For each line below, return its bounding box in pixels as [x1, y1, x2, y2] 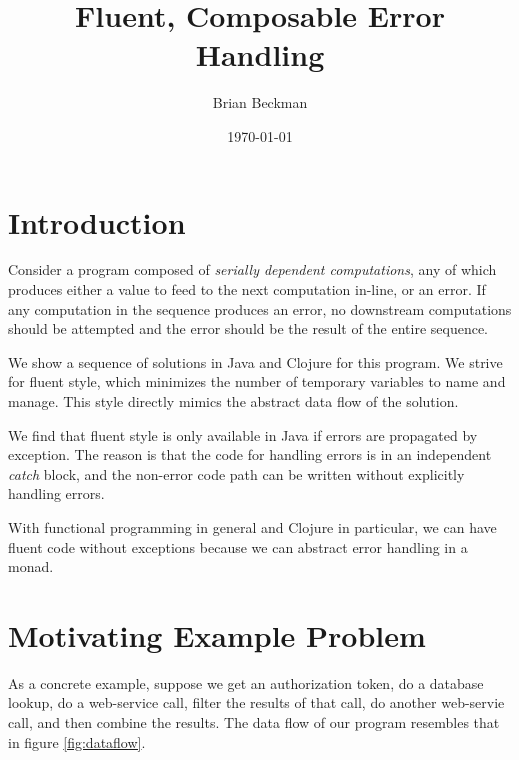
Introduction [8, 201, 186, 242]
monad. [8, 556, 54, 577]
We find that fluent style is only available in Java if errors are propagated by [8, 424, 478, 445]
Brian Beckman [212, 92, 308, 113]
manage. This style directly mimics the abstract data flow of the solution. [8, 391, 459, 411]
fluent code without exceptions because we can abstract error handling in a [8, 536, 468, 557]
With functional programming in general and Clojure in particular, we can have [8, 516, 497, 537]
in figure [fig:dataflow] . [8, 731, 146, 752]
